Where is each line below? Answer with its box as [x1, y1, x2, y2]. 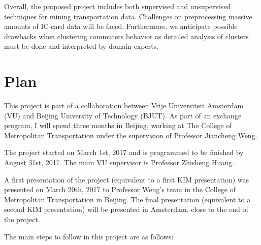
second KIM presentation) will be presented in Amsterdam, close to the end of [4, 204, 248, 215]
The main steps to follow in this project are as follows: [4, 231, 174, 241]
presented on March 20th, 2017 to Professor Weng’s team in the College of [4, 184, 236, 195]
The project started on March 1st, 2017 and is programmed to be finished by [4, 147, 244, 158]
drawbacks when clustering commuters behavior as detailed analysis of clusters [4, 30, 249, 41]
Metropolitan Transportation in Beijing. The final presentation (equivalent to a [4, 194, 251, 204]
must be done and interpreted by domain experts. [4, 41, 159, 51]
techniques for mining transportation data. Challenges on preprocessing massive [4, 11, 252, 21]
